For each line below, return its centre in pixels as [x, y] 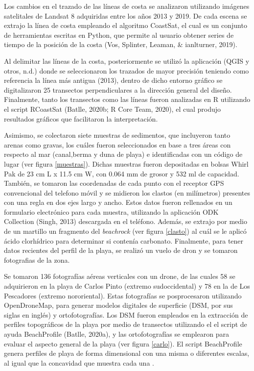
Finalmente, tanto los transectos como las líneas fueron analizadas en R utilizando [127, 99]
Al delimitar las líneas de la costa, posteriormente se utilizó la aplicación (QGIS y [127, 61]
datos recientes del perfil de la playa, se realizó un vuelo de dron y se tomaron [121, 250]
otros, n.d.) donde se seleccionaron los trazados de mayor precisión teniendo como [127, 70]
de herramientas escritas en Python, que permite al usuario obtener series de [119, 35]
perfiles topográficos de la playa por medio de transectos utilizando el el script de [126, 324]
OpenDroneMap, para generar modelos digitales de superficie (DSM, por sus [118, 305]
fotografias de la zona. [37, 260]
